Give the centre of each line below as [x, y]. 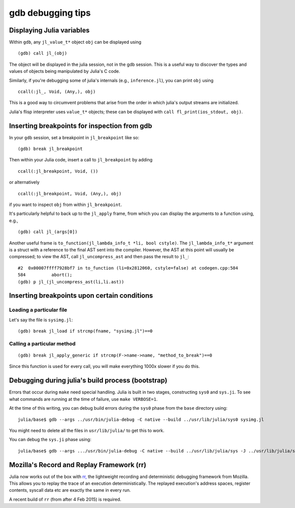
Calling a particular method [42, 343]
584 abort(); [45, 275]
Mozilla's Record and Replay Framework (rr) [78, 465]
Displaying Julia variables [49, 30]
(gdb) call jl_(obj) [43, 53]
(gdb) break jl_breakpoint [50, 149]
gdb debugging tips [50, 13]
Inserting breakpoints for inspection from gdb [81, 126]
